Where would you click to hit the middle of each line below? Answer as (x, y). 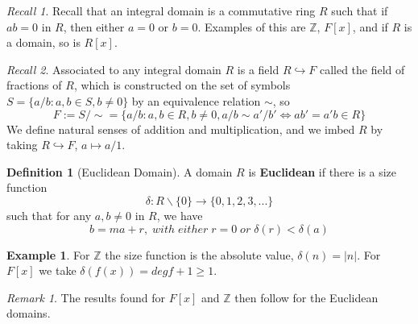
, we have (180, 215)
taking (22, 145)
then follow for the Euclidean (306, 297)
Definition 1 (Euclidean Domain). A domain (120, 171)
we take (58, 270)
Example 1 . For (48, 254)
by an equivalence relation (196, 100)
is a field (258, 69)
